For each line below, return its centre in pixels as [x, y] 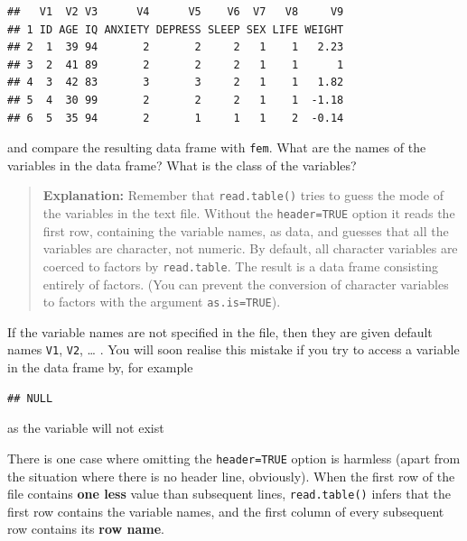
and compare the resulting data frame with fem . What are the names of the [217, 147]
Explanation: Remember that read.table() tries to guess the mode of [243, 195]
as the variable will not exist [86, 428]
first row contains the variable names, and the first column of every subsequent [226, 511]
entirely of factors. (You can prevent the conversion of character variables [246, 284]
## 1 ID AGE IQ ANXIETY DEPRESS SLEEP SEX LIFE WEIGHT [176, 29]
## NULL [30, 398]
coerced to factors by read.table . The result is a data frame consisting [241, 266]
